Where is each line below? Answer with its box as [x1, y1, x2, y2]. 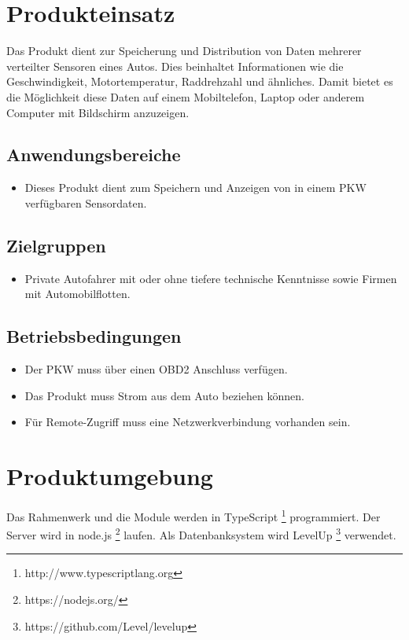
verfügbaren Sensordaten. [24, 194, 147, 211]
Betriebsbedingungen [6, 324, 182, 348]
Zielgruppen [6, 233, 106, 257]
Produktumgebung [6, 460, 213, 492]
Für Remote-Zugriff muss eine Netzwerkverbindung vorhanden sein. [24, 414, 351, 430]
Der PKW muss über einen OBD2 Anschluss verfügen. [24, 361, 288, 377]
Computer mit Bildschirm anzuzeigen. [6, 104, 190, 120]
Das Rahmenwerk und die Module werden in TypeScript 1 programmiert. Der [6, 506, 381, 524]
